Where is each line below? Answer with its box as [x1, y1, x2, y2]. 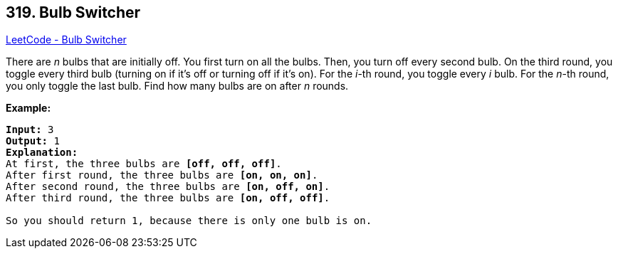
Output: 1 [6, 135, 60, 147]
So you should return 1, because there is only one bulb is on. [6, 215, 372, 227]
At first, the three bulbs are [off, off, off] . [6, 158, 282, 170]
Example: [6, 102, 51, 115]
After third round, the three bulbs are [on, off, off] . [6, 192, 330, 204]
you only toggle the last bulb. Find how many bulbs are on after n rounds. [6, 80, 349, 92]
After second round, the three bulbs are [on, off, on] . [6, 181, 330, 193]
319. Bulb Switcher [6, 4, 141, 21]
